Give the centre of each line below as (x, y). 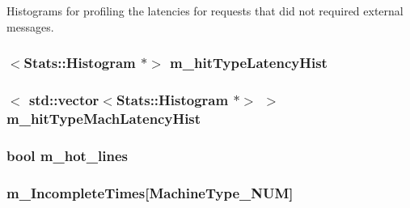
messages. (30, 26)
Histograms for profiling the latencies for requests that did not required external (205, 11)
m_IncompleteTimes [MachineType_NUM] (150, 192)
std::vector (64, 99)
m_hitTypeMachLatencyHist (104, 118)
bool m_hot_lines (68, 155)
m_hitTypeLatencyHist (249, 63)
